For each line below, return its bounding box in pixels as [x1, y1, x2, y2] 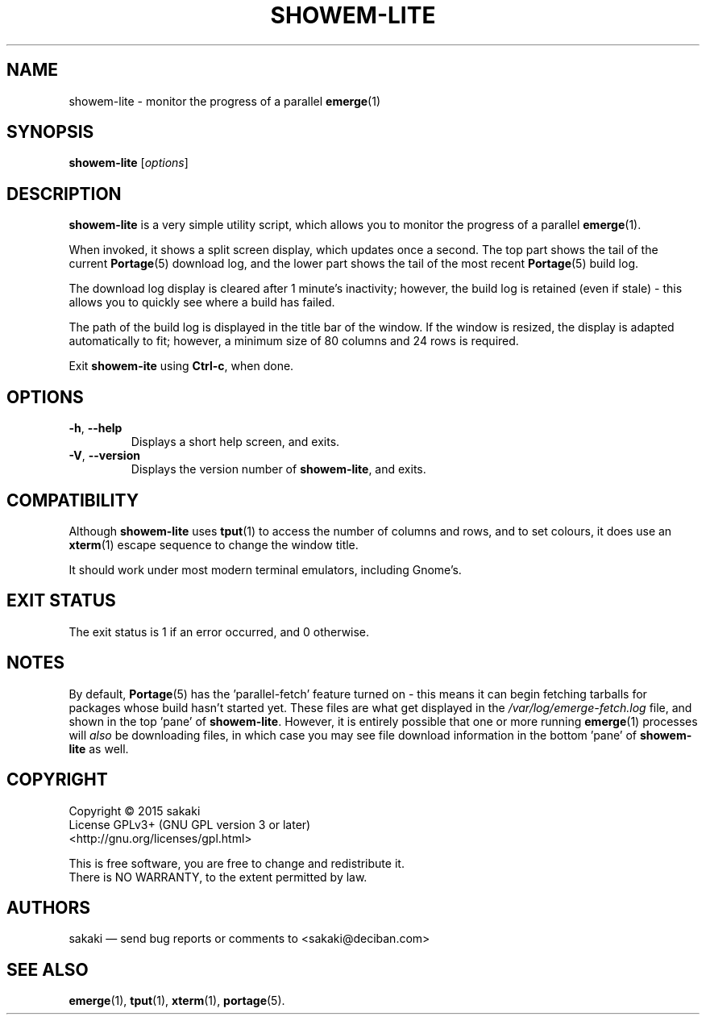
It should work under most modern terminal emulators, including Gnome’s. [69, 562, 462, 577]
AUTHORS [6, 897, 91, 918]
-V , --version [69, 448, 140, 463]
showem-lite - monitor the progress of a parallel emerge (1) [69, 94, 381, 108]
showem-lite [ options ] [69, 156, 189, 170]
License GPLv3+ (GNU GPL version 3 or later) [69, 817, 311, 831]
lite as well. [69, 741, 129, 756]
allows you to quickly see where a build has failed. [69, 295, 335, 310]
